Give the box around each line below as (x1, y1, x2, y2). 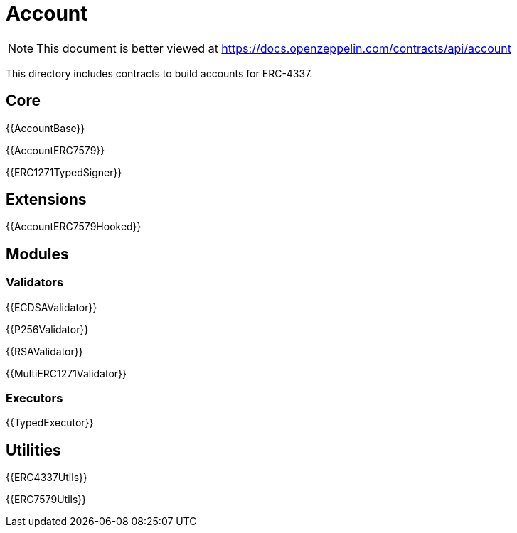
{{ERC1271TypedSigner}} (6, 166, 122, 178)
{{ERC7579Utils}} (6, 493, 87, 506)
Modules (6, 244, 69, 263)
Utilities (6, 441, 61, 459)
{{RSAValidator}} (6, 345, 83, 357)
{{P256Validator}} (6, 323, 89, 335)
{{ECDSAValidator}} (6, 301, 97, 313)
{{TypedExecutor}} (6, 416, 94, 429)
